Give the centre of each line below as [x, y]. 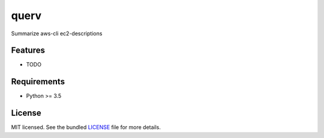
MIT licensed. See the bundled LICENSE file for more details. [86, 127]
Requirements [38, 82]
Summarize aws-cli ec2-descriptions [57, 33]
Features [28, 50]
